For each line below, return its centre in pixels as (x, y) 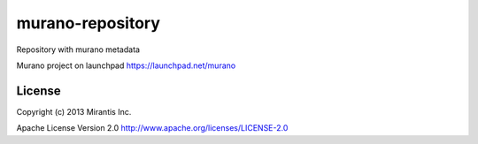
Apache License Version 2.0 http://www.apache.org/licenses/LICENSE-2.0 (152, 128)
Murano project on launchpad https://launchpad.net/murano (126, 65)
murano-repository (89, 23)
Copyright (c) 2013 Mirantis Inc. (74, 111)
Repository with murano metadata (78, 49)
